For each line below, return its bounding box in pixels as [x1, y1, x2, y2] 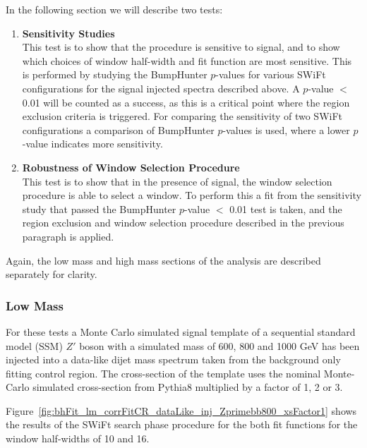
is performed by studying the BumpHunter [22, 67, 207, 82]
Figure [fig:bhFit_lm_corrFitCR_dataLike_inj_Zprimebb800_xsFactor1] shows [6, 403, 357, 418]
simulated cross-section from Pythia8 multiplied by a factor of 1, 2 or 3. [32, 380, 343, 394]
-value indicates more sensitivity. [22, 136, 163, 151]
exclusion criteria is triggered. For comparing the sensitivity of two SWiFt [22, 109, 343, 123]
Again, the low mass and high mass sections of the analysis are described [6, 253, 321, 267]
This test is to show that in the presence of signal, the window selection [22, 174, 332, 188]
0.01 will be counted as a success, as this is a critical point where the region [22, 95, 350, 109]
